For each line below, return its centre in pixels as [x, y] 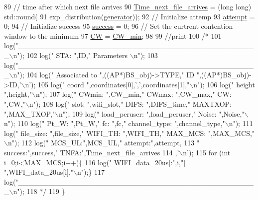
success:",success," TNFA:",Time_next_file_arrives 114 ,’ [92, 152]
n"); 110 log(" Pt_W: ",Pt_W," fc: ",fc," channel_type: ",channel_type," [115, 123]
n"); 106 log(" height [224, 84]
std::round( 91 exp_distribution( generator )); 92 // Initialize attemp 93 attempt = [129, 16]
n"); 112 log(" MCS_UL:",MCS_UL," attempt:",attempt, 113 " [104, 143]
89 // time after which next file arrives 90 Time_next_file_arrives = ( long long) [128, 6]
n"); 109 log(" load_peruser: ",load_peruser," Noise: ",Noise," [152, 113]
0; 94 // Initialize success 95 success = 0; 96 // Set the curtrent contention [119, 26]
